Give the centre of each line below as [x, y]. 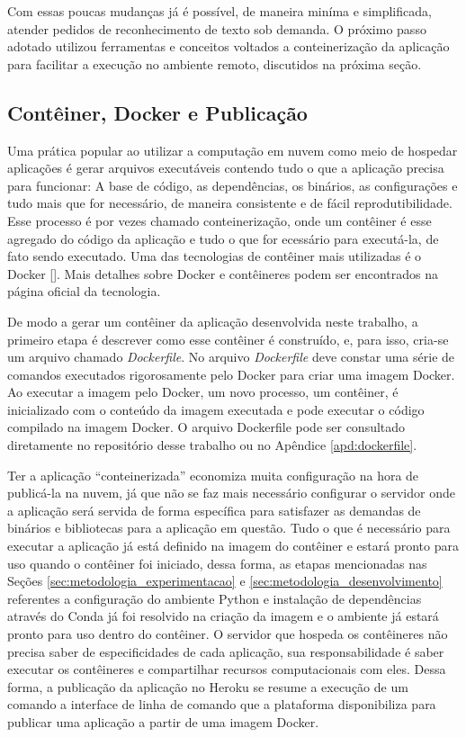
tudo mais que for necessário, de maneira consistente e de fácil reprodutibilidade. [230, 203]
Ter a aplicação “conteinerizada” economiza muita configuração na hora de [213, 475]
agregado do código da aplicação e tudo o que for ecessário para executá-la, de [223, 238]
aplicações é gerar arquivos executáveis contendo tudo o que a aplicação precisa [226, 168]
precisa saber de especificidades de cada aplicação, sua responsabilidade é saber [226, 651]
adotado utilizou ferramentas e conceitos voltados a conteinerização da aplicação [229, 46]
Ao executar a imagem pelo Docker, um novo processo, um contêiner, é [203, 392]
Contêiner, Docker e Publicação [157, 112]
